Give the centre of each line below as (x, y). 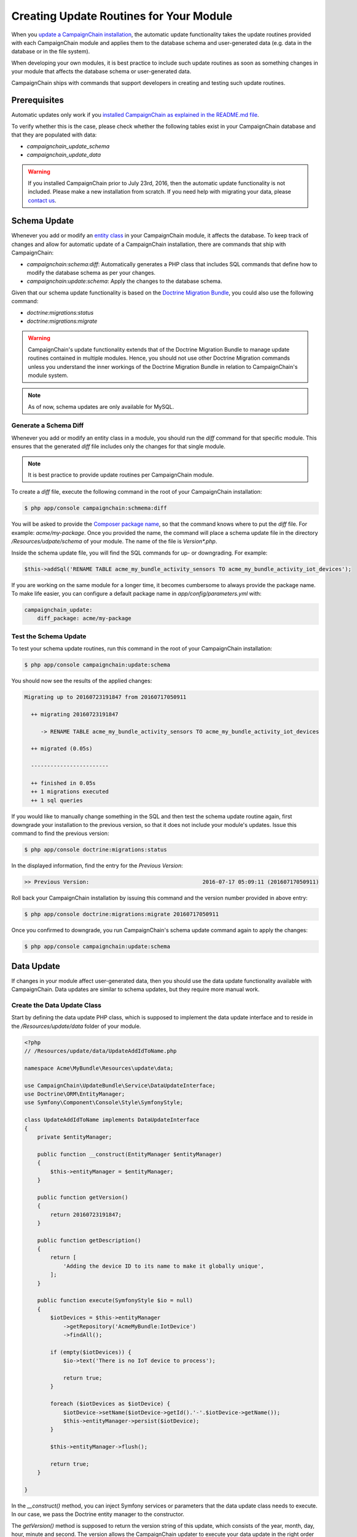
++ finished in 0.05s (64, 783)
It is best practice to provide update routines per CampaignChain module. (121, 475)
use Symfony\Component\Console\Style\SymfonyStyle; (104, 1103)
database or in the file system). (51, 52)
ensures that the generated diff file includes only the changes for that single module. (118, 446)
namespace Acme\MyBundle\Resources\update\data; (99, 1068)
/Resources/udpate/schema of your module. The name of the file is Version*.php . (114, 542)
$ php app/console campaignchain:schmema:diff (96, 508)
